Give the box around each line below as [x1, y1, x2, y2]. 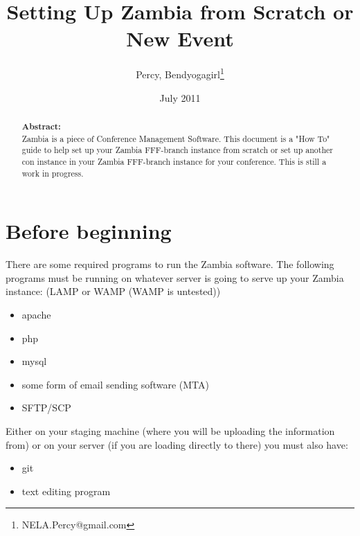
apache [21, 307, 51, 321]
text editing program [21, 483, 111, 498]
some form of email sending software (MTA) [21, 377, 209, 391]
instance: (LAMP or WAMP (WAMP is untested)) [6, 284, 221, 298]
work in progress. [21, 167, 84, 179]
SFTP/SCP [21, 400, 71, 415]
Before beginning [6, 217, 172, 245]
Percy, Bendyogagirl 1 [136, 65, 224, 81]
